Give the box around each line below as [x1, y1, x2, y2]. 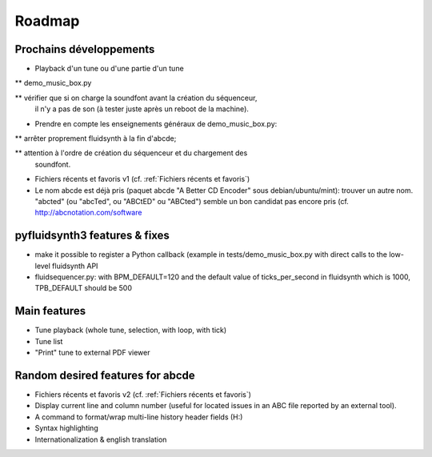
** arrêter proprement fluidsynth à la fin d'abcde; [14, 134, 177, 143]
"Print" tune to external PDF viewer [34, 348, 150, 358]
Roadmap [14, 12, 80, 30]
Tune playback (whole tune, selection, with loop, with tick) [34, 325, 227, 335]
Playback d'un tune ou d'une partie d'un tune [34, 64, 184, 74]
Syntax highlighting [34, 423, 99, 433]
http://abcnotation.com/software [34, 208, 142, 218]
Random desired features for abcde [14, 368, 195, 382]
